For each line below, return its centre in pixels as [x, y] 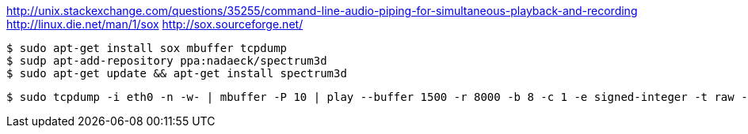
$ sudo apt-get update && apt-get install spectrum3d [177, 73]
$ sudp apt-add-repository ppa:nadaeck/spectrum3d [167, 61]
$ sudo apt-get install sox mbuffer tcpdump [147, 48]
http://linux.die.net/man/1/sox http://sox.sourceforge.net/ [155, 24]
